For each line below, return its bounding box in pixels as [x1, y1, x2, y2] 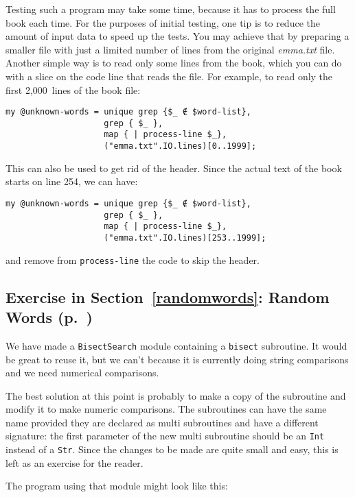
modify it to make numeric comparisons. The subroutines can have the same [5, 402, 327, 416]
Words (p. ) [5, 306, 93, 328]
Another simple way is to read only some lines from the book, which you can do [5, 56, 342, 70]
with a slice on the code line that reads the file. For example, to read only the [5, 69, 333, 83]
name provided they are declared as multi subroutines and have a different [5, 415, 319, 429]
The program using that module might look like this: [5, 478, 228, 493]
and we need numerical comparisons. [5, 365, 159, 380]
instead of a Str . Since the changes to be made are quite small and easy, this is [5, 442, 339, 457]
